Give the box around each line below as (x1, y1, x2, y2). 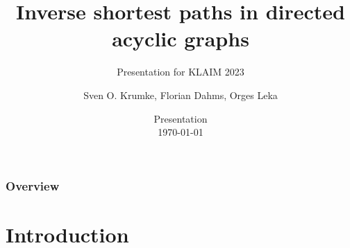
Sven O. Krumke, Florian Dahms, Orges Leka (83, 87, 278, 102)
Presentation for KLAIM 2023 (117, 64, 244, 79)
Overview (6, 177, 60, 194)
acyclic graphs (112, 24, 249, 53)
